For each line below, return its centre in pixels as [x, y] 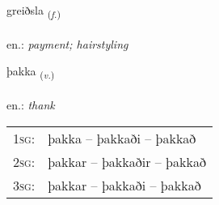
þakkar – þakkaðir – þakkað [127, 161]
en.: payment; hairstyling [67, 43]
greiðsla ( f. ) [34, 11]
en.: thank [31, 105]
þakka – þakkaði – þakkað [122, 138]
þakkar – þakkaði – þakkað [124, 185]
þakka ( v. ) [31, 72]
